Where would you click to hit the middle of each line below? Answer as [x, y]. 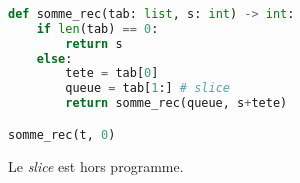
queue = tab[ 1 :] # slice [147, 88]
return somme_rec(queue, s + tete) [176, 103]
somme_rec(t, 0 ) [62, 134]
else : [54, 58]
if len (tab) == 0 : [97, 28]
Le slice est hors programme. [96, 165]
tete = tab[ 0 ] [112, 73]
